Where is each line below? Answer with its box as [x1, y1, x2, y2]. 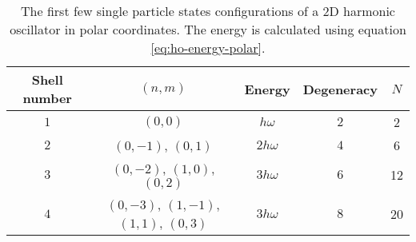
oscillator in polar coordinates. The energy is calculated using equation [10, 20, 406, 38]
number [22, 89, 72, 107]
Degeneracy [302, 79, 378, 98]
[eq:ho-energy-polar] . [150, 38, 266, 57]
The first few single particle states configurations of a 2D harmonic [21, 2, 395, 20]
